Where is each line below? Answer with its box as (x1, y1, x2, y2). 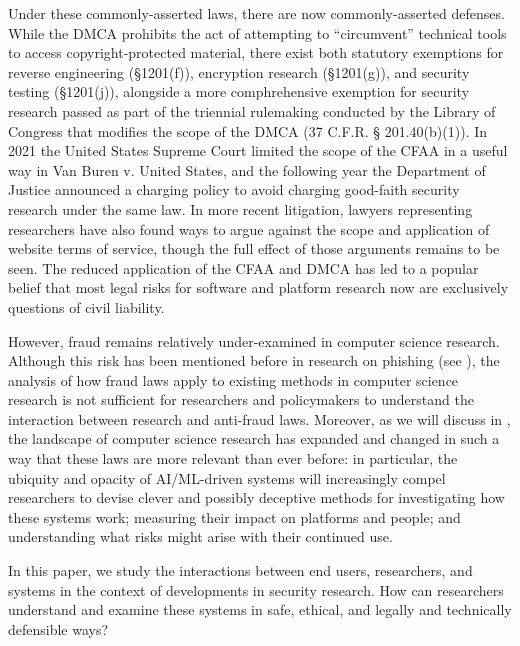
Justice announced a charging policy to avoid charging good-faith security (8, 179, 460, 200)
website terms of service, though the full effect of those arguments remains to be (8, 238, 500, 259)
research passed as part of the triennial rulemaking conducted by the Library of (8, 100, 496, 121)
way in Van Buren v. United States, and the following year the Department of (8, 159, 486, 180)
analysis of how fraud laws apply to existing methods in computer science (8, 369, 459, 390)
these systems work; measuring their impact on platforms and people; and (8, 506, 461, 527)
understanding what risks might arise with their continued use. (8, 526, 393, 547)
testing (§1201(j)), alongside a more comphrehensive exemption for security (8, 81, 470, 102)
